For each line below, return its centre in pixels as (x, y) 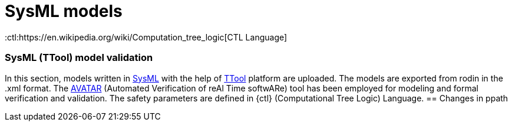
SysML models (64, 11)
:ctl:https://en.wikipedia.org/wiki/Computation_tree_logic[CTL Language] (146, 37)
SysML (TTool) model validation (79, 58)
